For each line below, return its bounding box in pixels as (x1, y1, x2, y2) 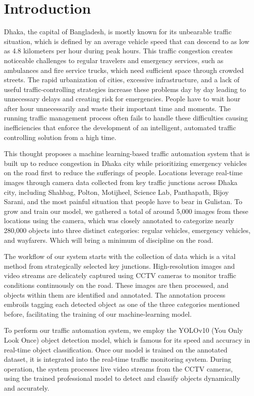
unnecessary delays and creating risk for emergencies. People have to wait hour (4, 93, 240, 104)
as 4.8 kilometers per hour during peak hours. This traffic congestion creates (4, 46, 233, 56)
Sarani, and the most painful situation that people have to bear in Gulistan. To (4, 196, 242, 207)
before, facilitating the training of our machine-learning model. (4, 308, 192, 319)
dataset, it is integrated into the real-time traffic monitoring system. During (4, 354, 231, 364)
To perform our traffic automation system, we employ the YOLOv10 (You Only (4, 325, 243, 335)
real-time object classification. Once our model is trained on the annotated (4, 344, 228, 354)
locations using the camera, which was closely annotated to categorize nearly (4, 215, 234, 226)
